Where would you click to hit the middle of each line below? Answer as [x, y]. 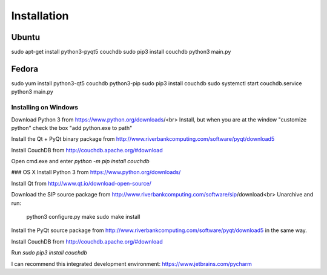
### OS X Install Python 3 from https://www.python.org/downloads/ [96, 172]
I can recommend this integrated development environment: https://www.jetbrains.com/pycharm [132, 264]
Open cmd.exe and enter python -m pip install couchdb [80, 161]
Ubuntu [26, 37]
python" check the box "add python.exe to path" [72, 128]
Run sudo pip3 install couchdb [49, 253]
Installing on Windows [45, 108]
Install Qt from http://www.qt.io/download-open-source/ [81, 183]
